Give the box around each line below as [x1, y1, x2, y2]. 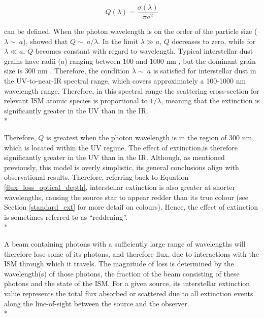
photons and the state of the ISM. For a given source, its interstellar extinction [4, 278, 250, 289]
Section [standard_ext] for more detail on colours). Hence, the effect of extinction [4, 202, 258, 212]
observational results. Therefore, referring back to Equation [4, 172, 189, 182]
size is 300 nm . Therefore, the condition [4, 65, 130, 76]
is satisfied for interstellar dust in [153, 65, 256, 76]
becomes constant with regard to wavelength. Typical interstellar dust [35, 46, 253, 56]
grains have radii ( [4, 55, 61, 66]
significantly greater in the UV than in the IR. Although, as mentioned [4, 152, 225, 163]
